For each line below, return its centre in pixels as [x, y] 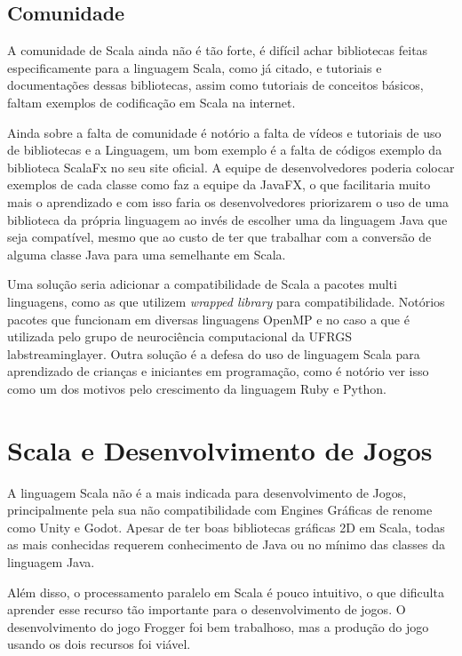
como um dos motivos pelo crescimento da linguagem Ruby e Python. [197, 388]
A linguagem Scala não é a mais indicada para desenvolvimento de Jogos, [207, 492]
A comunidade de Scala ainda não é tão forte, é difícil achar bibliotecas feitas [218, 50]
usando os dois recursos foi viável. [99, 644]
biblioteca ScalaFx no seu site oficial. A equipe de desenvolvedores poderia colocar [231, 167]
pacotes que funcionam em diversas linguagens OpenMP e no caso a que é [208, 319]
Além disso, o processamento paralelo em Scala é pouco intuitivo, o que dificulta [226, 592]
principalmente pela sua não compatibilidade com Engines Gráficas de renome [220, 510]
